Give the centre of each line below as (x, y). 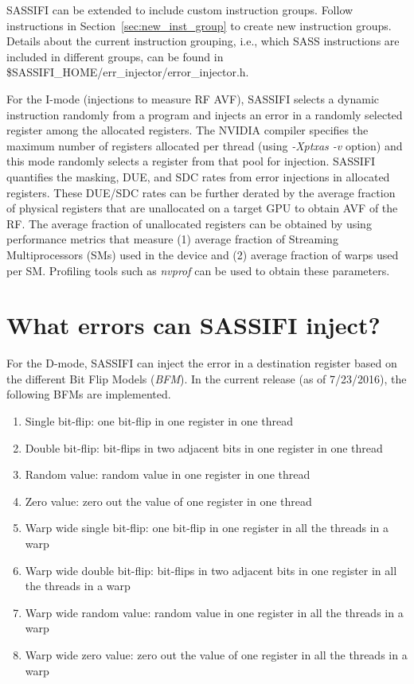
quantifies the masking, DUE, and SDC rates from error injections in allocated (198, 176)
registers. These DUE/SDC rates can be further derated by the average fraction (201, 192)
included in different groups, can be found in (115, 56)
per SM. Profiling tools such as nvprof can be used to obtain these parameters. (198, 270)
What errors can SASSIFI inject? (193, 325)
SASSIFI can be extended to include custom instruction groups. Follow (180, 10)
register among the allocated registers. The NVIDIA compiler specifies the (187, 130)
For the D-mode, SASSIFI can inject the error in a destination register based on (202, 363)
